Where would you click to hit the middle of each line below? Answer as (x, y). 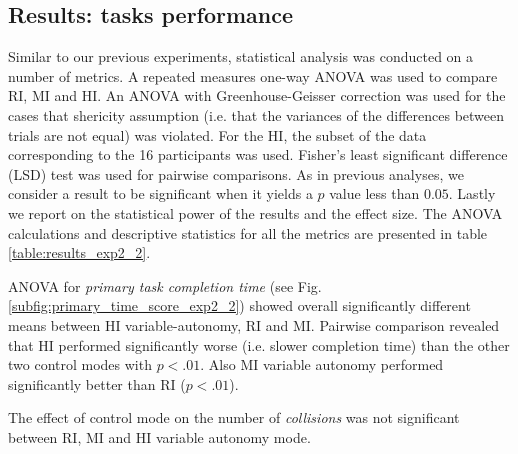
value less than (374, 193)
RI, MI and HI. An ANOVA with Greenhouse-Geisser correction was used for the (257, 95)
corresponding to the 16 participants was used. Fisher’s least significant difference (258, 154)
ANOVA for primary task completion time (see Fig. (165, 285)
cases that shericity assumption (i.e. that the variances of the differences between (256, 114)
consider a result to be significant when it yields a (160, 193)
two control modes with (80, 364)
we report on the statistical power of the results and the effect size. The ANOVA (255, 212)
